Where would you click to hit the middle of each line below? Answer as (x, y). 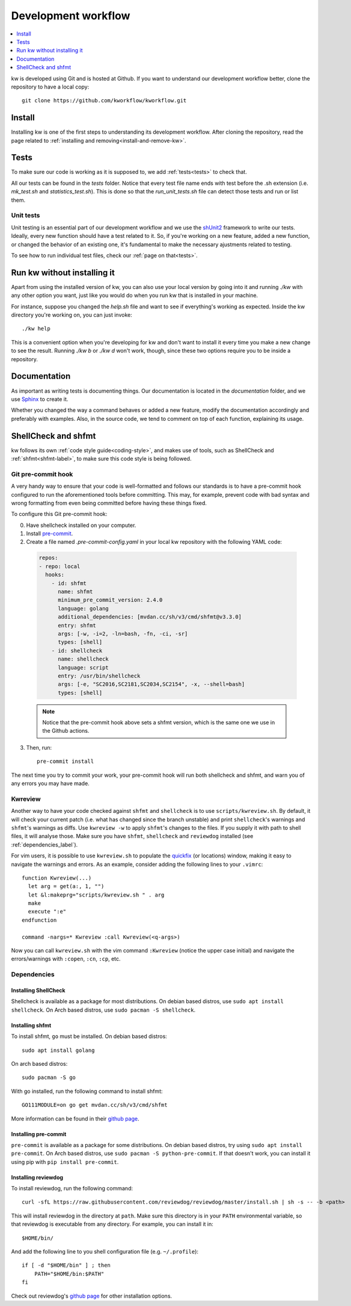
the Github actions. (66, 731)
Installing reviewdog (37, 1177)
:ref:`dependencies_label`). (44, 844)
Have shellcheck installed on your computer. (81, 525)
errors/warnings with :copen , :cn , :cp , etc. (66, 959)
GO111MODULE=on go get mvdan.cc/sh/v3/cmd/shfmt (95, 1105)
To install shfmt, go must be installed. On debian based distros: (89, 1036)
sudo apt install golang (58, 1050)
